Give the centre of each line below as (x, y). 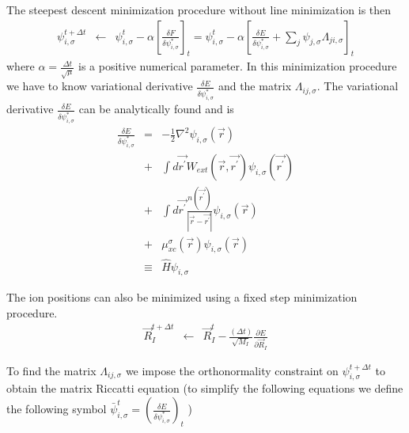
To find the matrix (51, 370)
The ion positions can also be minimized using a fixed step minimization (182, 297)
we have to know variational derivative (100, 86)
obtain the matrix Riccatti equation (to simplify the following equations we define (205, 388)
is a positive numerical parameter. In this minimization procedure (238, 66)
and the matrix (255, 86)
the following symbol (57, 409)
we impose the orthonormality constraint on (232, 370)
